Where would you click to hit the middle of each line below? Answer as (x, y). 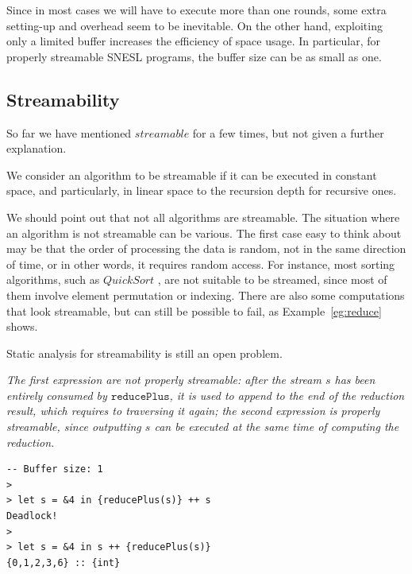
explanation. (37, 148)
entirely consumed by (57, 395)
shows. (22, 326)
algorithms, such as (53, 279)
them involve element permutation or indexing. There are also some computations (206, 295)
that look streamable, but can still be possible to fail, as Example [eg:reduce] (194, 310)
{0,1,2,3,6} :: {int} (64, 562)
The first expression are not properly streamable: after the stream (164, 380)
